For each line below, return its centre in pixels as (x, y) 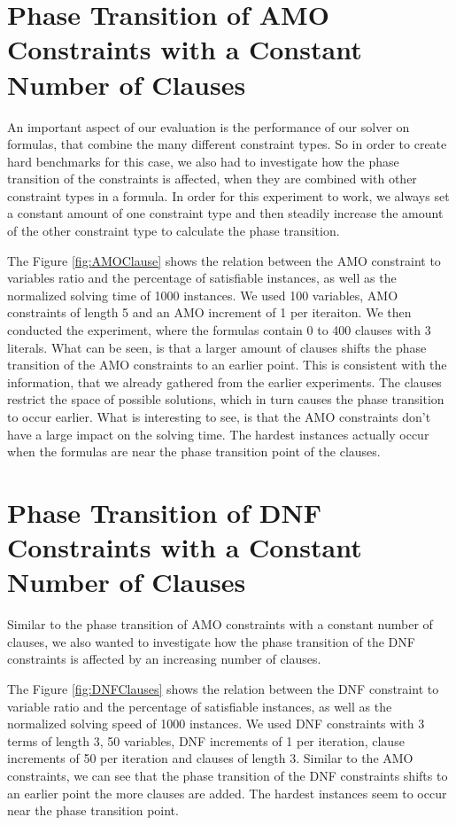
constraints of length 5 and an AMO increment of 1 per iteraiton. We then (209, 312)
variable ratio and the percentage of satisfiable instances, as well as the (200, 706)
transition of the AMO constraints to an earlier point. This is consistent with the (227, 365)
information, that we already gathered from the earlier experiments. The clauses (224, 381)
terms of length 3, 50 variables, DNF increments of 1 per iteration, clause (206, 740)
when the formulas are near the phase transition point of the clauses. (194, 451)
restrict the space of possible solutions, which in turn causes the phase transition (226, 399)
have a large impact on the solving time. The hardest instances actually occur (218, 434)
